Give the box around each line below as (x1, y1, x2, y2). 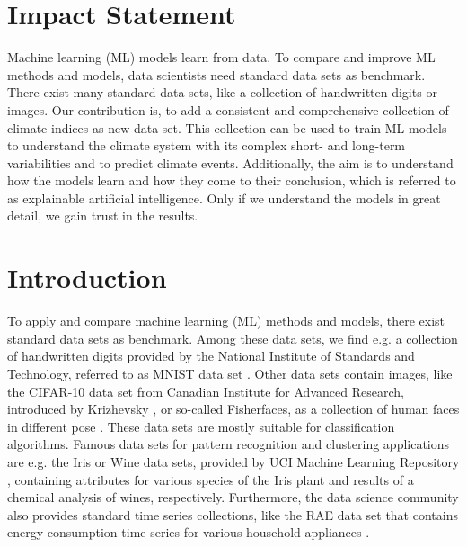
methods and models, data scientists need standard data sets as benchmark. (7, 65, 426, 84)
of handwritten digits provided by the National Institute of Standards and (7, 346, 415, 365)
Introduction (7, 259, 167, 296)
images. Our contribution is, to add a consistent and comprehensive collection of (7, 100, 449, 119)
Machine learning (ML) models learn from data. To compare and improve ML (7, 48, 436, 67)
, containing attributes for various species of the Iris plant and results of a (7, 470, 414, 489)
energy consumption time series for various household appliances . (7, 523, 370, 542)
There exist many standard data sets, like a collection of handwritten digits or (7, 83, 437, 102)
